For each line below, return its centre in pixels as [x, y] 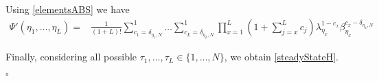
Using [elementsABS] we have [68, 9]
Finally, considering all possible [71, 57]
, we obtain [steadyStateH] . [281, 57]
